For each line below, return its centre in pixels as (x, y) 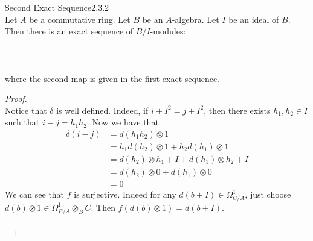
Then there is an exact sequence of (69, 31)
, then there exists (237, 110)
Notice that (26, 110)
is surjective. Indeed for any (125, 194)
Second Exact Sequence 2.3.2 (57, 7)
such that (22, 122)
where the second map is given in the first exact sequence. (112, 78)
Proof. (16, 99)
